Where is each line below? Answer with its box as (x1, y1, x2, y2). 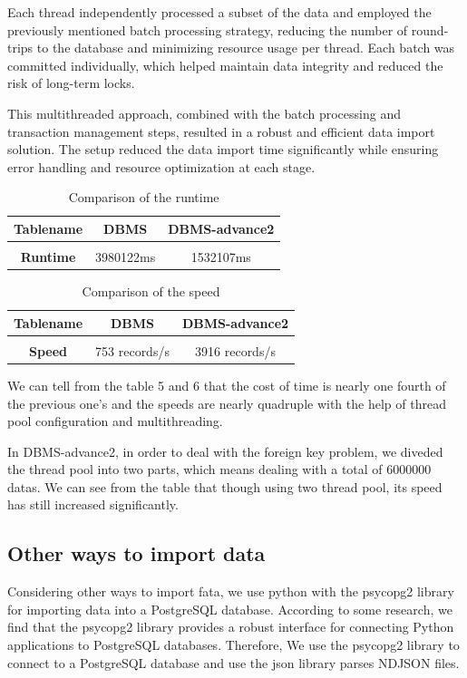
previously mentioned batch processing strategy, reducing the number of (7, 20, 408, 39)
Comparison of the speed (82, 282, 220, 301)
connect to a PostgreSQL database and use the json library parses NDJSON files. (7, 653, 460, 672)
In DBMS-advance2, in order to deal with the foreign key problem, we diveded (7, 441, 443, 460)
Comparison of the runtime (68, 188, 219, 207)
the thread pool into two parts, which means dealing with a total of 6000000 (7, 460, 432, 479)
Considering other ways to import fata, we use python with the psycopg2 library (7, 582, 454, 601)
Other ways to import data (7, 539, 266, 567)
